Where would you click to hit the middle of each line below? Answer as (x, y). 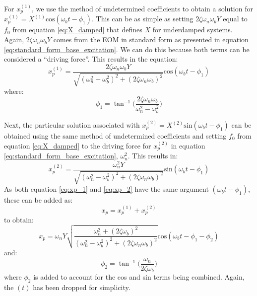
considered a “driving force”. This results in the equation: (91, 59)
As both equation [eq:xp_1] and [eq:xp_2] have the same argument (106, 189)
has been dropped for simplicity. (82, 287)
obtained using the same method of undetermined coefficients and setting (115, 136)
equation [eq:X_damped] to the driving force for (78, 145)
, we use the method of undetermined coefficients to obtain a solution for (142, 8)
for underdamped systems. (193, 30)
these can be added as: (38, 200)
